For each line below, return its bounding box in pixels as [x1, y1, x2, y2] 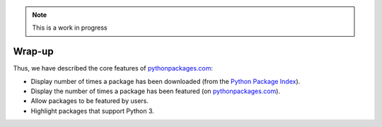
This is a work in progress [32, 23, 108, 32]
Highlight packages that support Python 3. [30, 107, 155, 115]
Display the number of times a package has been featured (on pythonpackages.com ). [30, 87, 281, 95]
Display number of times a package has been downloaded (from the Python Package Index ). [30, 77, 301, 85]
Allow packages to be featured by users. [30, 97, 149, 105]
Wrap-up [13, 46, 54, 58]
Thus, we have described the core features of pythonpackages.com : [13, 64, 214, 73]
